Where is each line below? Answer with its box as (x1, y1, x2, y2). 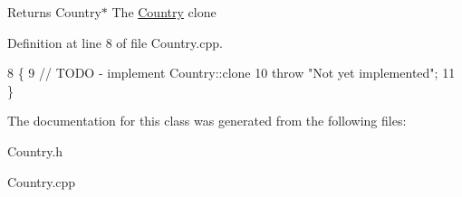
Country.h (7, 141, 63, 160)
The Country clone (111, 3, 217, 21)
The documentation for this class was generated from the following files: (7, 111, 407, 130)
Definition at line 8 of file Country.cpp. (7, 33, 223, 52)
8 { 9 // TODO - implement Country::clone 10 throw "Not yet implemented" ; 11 (7, 63, 456, 82)
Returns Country (7, 3, 101, 21)
